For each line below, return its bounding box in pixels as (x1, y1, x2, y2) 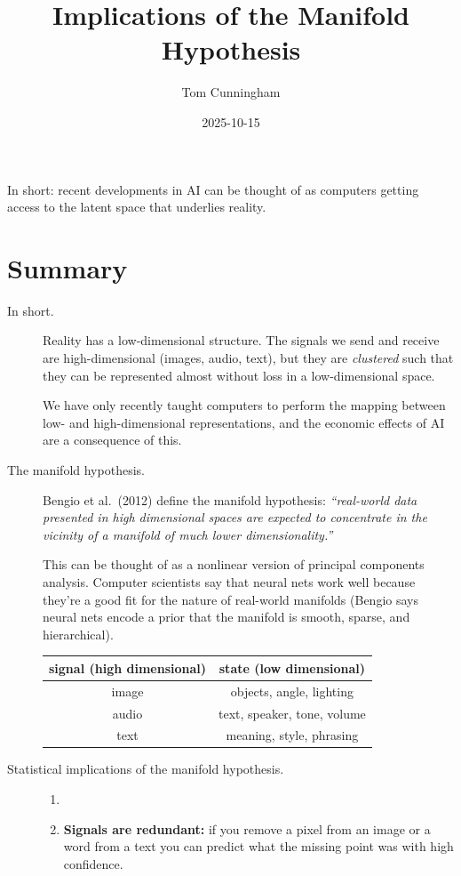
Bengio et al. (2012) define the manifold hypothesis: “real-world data (43, 490, 417, 509)
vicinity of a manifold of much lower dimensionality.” (43, 525, 333, 543)
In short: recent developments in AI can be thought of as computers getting (7, 180, 419, 198)
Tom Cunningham (181, 83, 281, 101)
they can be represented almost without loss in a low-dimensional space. (43, 366, 435, 384)
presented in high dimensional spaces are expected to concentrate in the (43, 508, 427, 526)
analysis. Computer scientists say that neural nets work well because (43, 572, 416, 591)
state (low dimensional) (219, 658, 366, 677)
